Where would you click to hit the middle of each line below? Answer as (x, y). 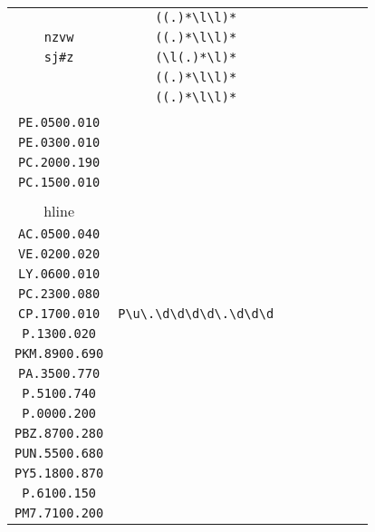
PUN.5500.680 (59, 453)
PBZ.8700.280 (59, 433)
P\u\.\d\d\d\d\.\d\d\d (196, 314)
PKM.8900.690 (59, 353)
